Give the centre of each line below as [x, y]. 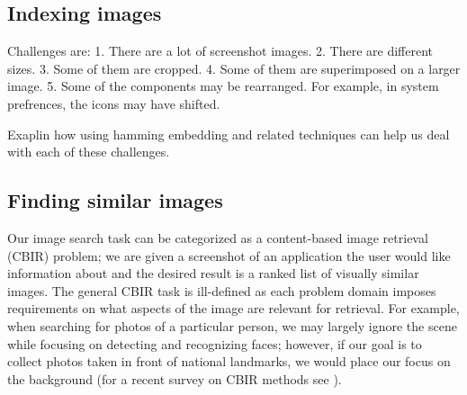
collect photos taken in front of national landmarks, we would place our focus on [229, 361]
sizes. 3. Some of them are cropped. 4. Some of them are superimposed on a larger [234, 68]
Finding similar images [115, 200]
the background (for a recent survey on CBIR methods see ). [175, 378]
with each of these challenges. [89, 152]
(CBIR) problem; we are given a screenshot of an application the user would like [229, 255]
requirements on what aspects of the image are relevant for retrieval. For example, [233, 308]
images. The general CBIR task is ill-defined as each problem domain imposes [222, 290]
